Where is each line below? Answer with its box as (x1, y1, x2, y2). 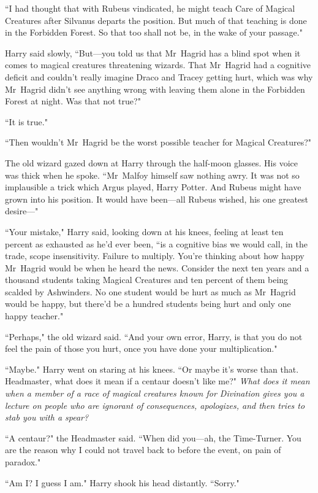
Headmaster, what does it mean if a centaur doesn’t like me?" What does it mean (5, 375, 310, 387)
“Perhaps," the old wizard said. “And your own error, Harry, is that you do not (5, 330, 303, 343)
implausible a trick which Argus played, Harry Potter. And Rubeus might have (5, 181, 301, 193)
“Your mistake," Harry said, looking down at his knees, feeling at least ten (5, 225, 284, 238)
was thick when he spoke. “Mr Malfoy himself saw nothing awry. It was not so (5, 168, 300, 181)
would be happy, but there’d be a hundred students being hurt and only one (5, 297, 291, 310)
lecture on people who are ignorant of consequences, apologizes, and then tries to (5, 398, 305, 411)
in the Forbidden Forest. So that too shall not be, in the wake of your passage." (5, 26, 303, 39)
